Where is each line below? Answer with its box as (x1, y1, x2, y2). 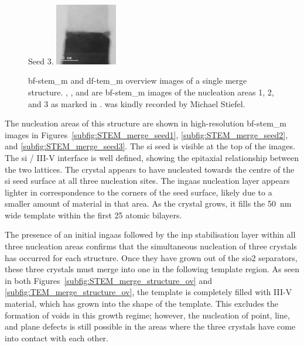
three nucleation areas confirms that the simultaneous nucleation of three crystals (5, 240, 297, 252)
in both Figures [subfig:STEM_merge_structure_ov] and (5, 274, 212, 286)
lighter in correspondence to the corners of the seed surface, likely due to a (5, 186, 272, 198)
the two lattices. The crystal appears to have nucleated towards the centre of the (5, 163, 295, 175)
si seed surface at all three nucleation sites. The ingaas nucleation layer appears (5, 174, 290, 187)
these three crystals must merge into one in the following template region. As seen (5, 263, 299, 275)
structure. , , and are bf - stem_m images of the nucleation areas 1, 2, (28, 85, 274, 98)
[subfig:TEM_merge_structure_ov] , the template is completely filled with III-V (5, 286, 292, 298)
